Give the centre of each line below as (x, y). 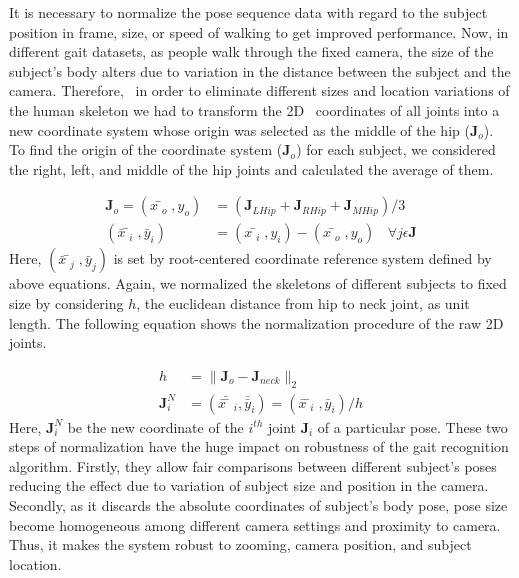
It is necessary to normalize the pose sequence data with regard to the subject (248, 12)
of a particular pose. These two (412, 426)
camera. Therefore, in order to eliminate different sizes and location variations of (259, 90)
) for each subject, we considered (396, 149)
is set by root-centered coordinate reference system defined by (302, 258)
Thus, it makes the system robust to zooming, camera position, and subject (240, 544)
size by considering (66, 303)
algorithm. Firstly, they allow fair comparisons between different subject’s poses (253, 465)
